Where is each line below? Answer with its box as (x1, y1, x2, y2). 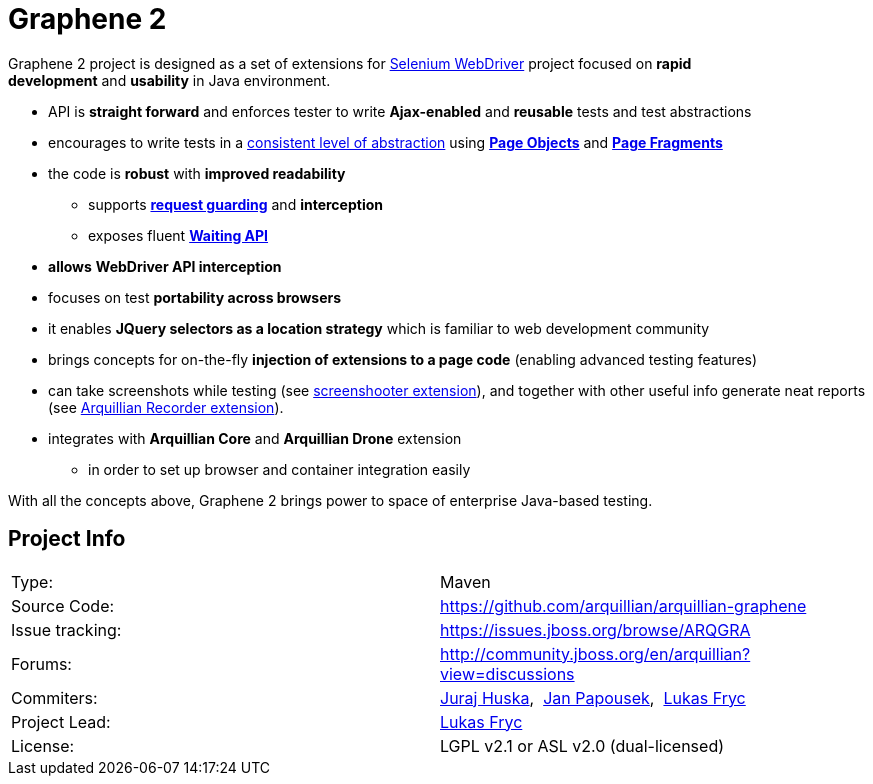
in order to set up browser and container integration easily (88, 460, 471, 478)
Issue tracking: (11, 619, 122, 640)
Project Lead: (11, 711, 111, 732)
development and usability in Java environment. (8, 71, 331, 89)
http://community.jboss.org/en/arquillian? (440, 643, 751, 664)
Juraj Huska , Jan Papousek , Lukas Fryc (440, 687, 746, 708)
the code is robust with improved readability (48, 164, 346, 182)
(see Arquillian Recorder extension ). (48, 398, 284, 416)
